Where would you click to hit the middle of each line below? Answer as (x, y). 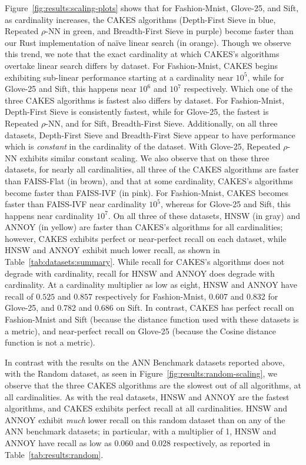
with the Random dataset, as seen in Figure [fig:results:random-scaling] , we (141, 373)
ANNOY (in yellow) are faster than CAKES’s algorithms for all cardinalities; (144, 227)
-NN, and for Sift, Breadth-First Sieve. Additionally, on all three (162, 123)
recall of (19, 296)
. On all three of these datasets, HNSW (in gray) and (204, 215)
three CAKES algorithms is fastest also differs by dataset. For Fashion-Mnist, (145, 100)
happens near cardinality (49, 215)
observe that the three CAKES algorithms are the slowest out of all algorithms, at (153, 385)
